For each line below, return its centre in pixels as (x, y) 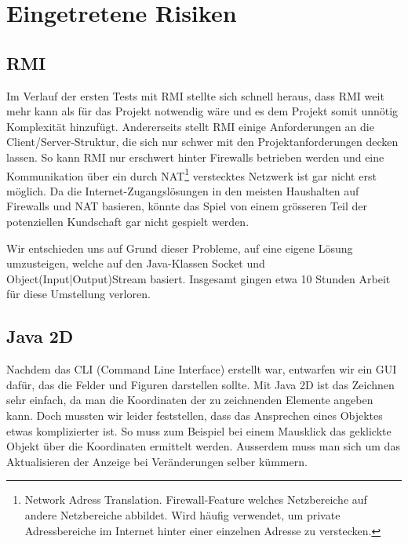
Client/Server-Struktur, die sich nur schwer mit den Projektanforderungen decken (202, 142)
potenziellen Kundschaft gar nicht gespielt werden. (128, 221)
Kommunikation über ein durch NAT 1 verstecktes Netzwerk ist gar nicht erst (191, 174)
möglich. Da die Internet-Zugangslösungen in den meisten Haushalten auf (183, 190)
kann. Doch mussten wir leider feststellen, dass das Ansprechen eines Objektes (195, 415)
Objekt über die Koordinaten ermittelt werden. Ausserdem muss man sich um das (203, 446)
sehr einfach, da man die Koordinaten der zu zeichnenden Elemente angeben (190, 400)
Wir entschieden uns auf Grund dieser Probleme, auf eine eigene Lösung (180, 248)
